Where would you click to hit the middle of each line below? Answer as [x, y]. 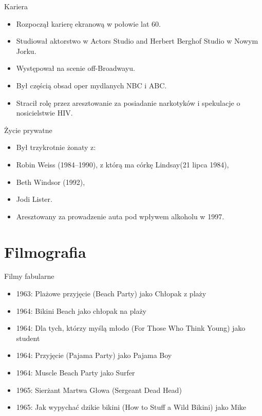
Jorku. [26, 51]
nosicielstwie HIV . [44, 113]
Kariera [16, 6]
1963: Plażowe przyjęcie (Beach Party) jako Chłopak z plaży [111, 294]
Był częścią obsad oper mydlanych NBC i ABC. [91, 85]
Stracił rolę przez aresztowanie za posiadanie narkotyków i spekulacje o [128, 102]
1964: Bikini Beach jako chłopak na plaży [81, 310]
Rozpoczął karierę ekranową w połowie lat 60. [88, 23]
